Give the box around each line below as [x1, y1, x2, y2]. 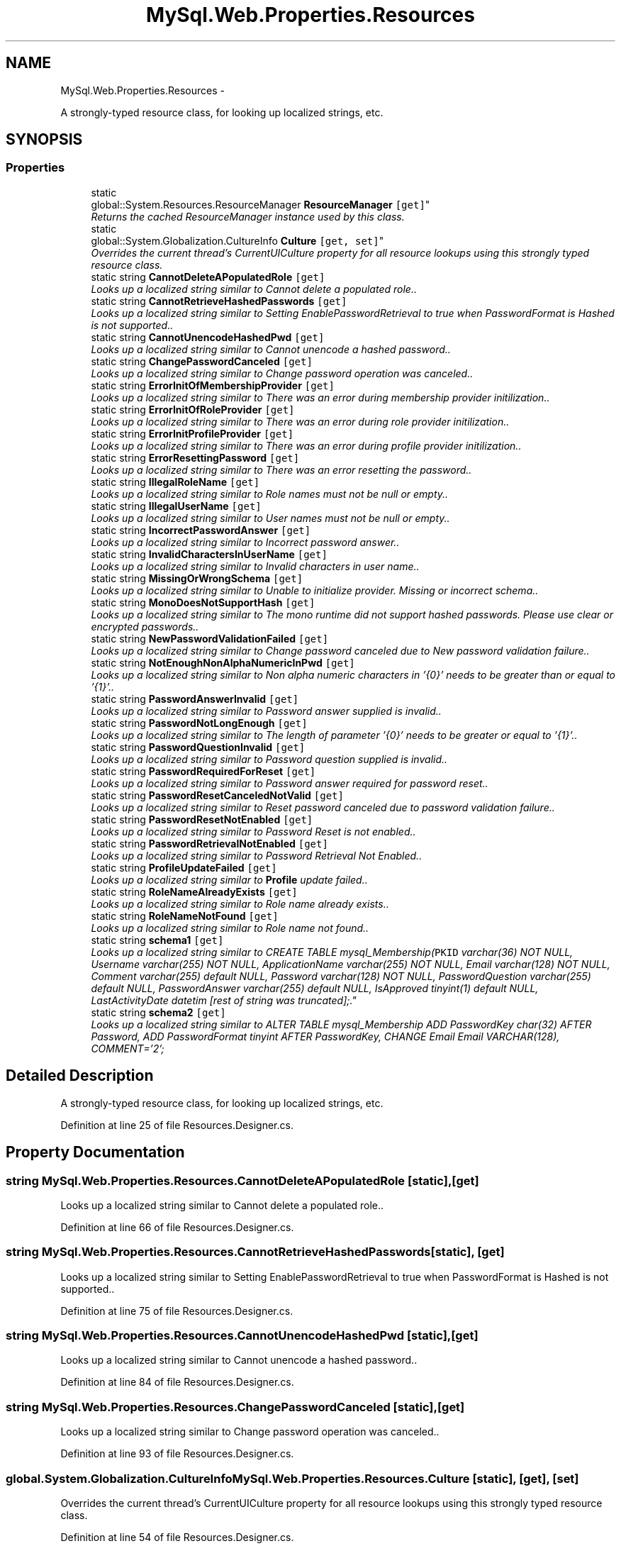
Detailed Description [6, 1067, 154, 1085]
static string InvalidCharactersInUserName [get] [91, 547, 328, 560]
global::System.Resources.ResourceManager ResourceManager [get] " [91, 198, 430, 211]
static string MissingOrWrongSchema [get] [91, 572, 303, 584]
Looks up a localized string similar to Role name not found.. [91, 921, 369, 934]
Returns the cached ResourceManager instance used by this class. [91, 210, 405, 223]
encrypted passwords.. [91, 620, 199, 633]
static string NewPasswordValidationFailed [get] [91, 632, 329, 645]
